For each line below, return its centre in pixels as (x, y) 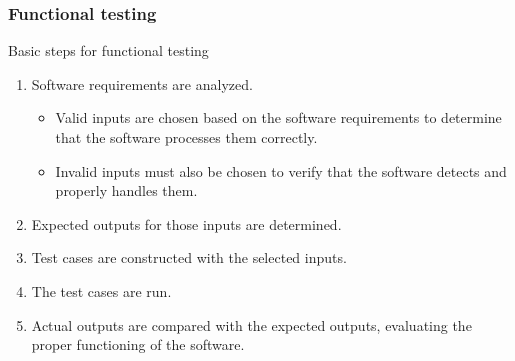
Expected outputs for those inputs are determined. (186, 223)
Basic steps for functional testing (108, 50)
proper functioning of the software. (138, 344)
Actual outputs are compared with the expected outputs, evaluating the (251, 324)
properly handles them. (126, 190)
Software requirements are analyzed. (142, 83)
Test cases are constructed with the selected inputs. (189, 257)
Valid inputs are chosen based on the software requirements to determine (278, 117)
